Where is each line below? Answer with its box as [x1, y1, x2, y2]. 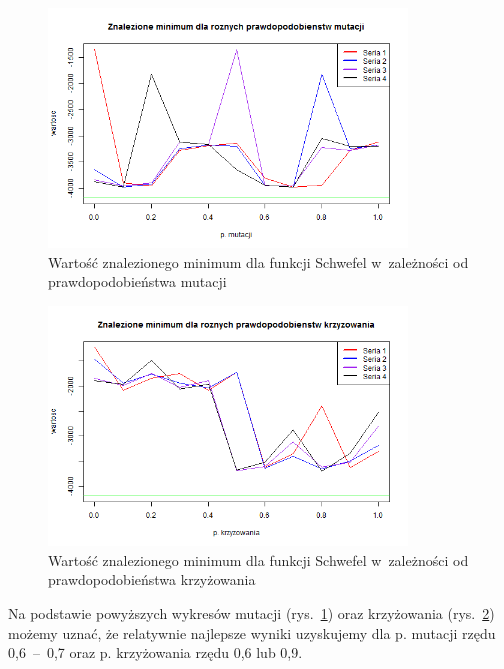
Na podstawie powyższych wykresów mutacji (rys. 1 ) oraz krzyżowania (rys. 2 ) [8, 603, 495, 624]
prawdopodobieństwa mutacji [48, 271, 227, 292]
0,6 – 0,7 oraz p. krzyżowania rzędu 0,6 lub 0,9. [8, 642, 303, 663]
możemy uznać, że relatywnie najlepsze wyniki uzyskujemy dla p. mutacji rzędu [8, 622, 496, 643]
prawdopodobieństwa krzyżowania [48, 569, 256, 590]
